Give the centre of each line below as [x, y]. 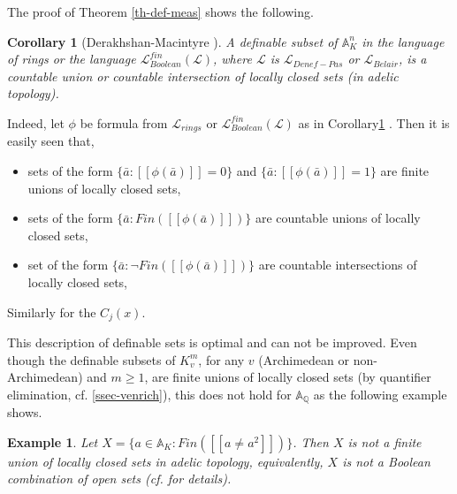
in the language [403, 41]
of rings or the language [72, 59]
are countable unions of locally [338, 218]
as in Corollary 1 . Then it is [374, 122]
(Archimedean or [304, 359]
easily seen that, [51, 141]
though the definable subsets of [91, 359]
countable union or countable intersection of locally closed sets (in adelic [203, 76]
